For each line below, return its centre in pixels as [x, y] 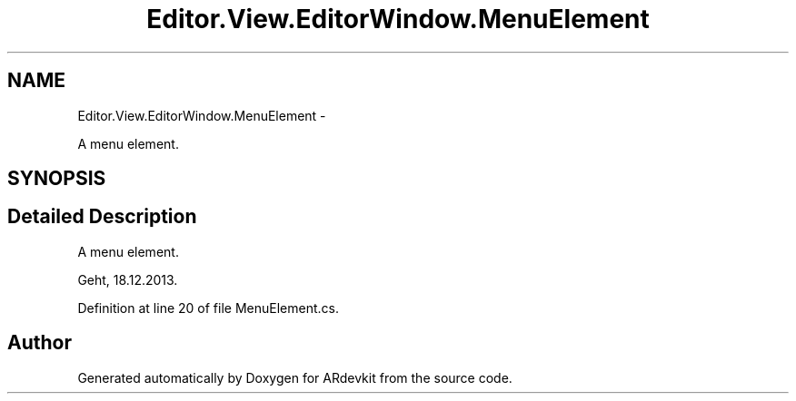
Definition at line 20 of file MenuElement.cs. [208, 308]
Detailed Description [102, 217]
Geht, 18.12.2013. [128, 279]
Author [40, 343]
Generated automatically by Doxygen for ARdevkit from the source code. [295, 377]
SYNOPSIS [57, 179]
